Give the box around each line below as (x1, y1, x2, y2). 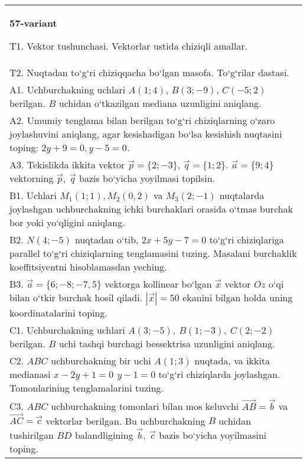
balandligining (74, 428, 133, 442)
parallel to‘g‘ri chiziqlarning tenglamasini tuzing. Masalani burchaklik (9, 246, 297, 260)
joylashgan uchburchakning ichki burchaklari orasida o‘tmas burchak (9, 202, 293, 216)
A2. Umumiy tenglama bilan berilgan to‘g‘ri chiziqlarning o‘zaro (9, 113, 275, 127)
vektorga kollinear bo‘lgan (104, 277, 212, 291)
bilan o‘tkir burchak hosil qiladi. (9, 291, 143, 304)
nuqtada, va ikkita (194, 354, 270, 367)
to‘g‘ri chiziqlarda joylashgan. (158, 367, 280, 381)
